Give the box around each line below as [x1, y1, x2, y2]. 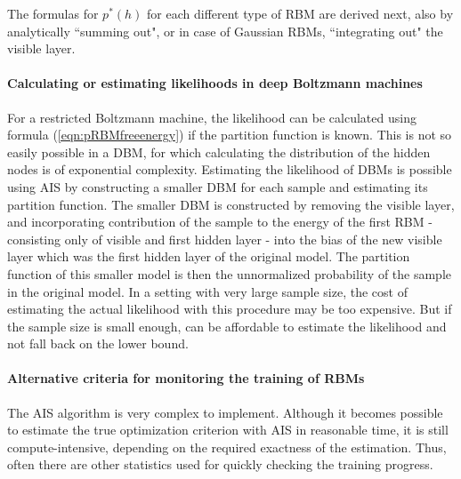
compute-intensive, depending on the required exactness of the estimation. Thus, [7, 437, 447, 456]
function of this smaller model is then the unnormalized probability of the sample [7, 264, 452, 283]
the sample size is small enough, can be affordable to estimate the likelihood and [7, 316, 447, 335]
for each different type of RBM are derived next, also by [147, 4, 454, 22]
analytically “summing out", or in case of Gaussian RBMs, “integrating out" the [7, 21, 443, 40]
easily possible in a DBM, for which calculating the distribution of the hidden [7, 142, 431, 161]
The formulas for [7, 4, 99, 22]
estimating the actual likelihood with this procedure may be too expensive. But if [7, 299, 452, 318]
